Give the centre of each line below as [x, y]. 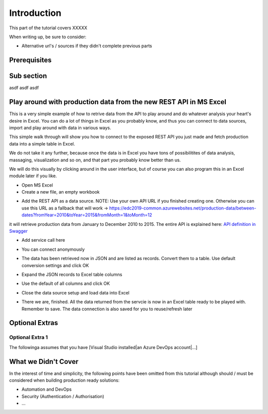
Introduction [35, 13]
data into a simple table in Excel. [42, 143]
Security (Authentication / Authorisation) [63, 396]
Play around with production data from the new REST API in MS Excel [118, 102]
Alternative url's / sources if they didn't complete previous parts [87, 46]
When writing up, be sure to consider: [48, 37]
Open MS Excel [37, 185]
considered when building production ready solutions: [64, 380]
